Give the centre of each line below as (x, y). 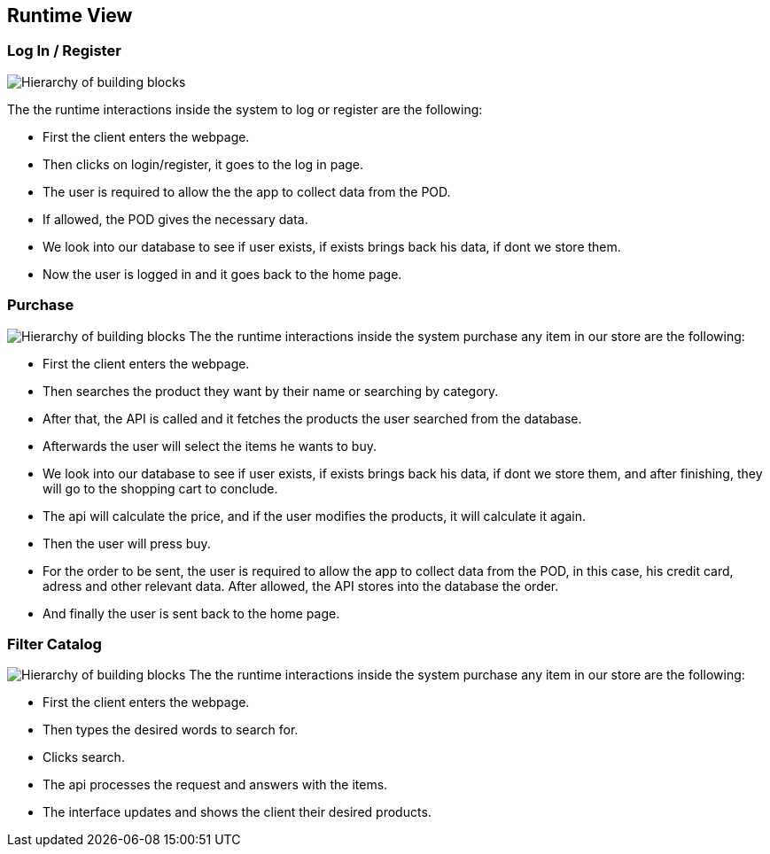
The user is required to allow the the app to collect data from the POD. (247, 191)
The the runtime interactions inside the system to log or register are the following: (245, 109)
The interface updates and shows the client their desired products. (237, 812)
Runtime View (70, 16)
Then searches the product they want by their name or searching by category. (271, 391)
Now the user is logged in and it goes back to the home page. (222, 274)
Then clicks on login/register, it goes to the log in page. (203, 164)
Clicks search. (84, 757)
